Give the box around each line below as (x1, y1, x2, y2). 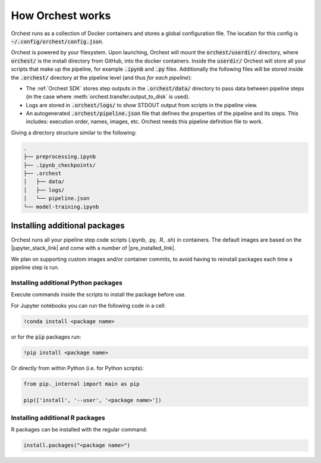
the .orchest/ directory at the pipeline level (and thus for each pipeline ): (11, 74, 193, 81)
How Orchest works (11, 9, 111, 22)
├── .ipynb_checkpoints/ (23, 161, 96, 168)
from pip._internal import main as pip (23, 380, 140, 387)
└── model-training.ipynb (23, 203, 99, 210)
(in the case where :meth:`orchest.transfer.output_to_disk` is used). (26, 93, 190, 101)
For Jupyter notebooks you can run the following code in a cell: (11, 302, 166, 309)
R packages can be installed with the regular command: (11, 426, 147, 433)
